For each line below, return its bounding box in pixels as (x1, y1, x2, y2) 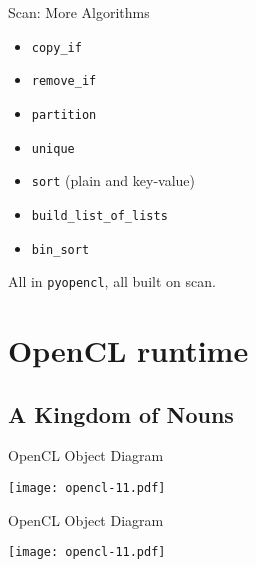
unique (31, 141, 75, 156)
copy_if (31, 40, 82, 55)
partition (31, 107, 97, 122)
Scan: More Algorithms (8, 2, 150, 22)
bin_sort (31, 242, 90, 257)
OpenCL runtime (8, 330, 249, 371)
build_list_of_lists (31, 208, 168, 223)
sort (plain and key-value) (31, 170, 196, 191)
